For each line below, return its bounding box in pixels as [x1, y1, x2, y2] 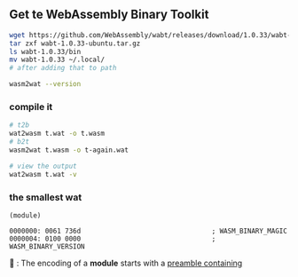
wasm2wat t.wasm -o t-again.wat [9, 146, 129, 154]
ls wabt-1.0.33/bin [9, 47, 82, 56]
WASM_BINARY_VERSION [9, 241, 86, 251]
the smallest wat [9, 191, 82, 203]
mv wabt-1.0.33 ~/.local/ [9, 55, 105, 65]
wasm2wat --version [9, 80, 82, 89]
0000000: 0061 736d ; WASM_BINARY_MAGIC [9, 226, 288, 235]
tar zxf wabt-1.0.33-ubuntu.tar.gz [9, 39, 141, 48]
